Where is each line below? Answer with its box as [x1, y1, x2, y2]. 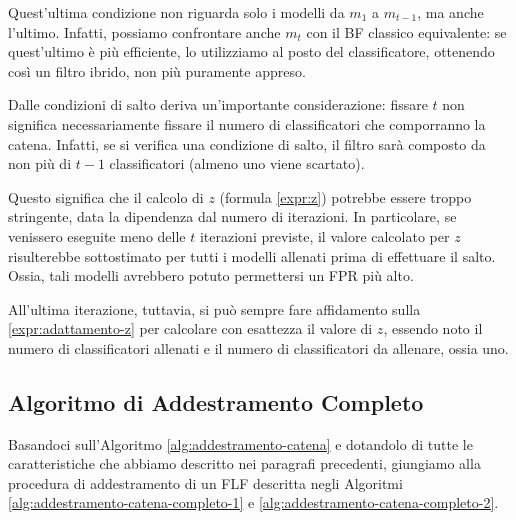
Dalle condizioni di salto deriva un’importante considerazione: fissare [8, 94, 428, 115]
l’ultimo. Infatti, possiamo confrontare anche [8, 21, 281, 42]
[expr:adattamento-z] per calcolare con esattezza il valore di [8, 318, 373, 339]
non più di [8, 153, 72, 174]
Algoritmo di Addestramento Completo [8, 386, 424, 417]
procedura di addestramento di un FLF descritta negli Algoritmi [8, 472, 403, 493]
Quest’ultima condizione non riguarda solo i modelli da [8, 2, 345, 22]
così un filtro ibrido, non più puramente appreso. [8, 60, 306, 81]
